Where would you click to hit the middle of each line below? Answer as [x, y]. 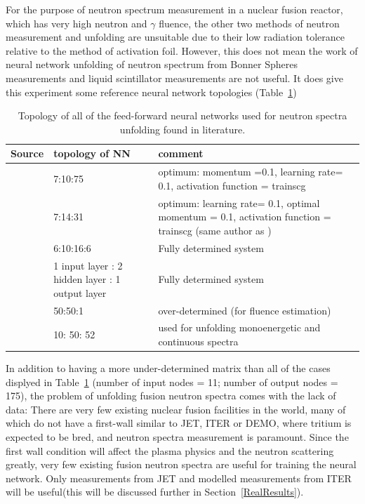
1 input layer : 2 [88, 265]
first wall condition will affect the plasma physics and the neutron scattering [170, 450]
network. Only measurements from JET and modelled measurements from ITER [179, 478]
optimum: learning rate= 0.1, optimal [239, 203]
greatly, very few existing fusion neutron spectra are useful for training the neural [181, 464]
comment [181, 153]
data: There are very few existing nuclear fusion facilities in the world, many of [176, 409]
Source [27, 153]
